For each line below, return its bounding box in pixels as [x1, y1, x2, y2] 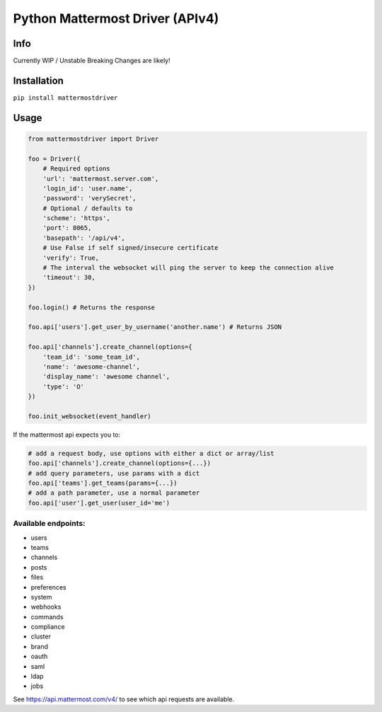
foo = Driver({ [28, 154, 81, 163]
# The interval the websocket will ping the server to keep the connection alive [42, 264, 334, 272]
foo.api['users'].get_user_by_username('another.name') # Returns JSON [28, 323, 282, 331]
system [30, 592, 52, 601]
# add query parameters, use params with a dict [28, 469, 200, 477]
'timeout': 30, [42, 273, 95, 282]
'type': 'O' [42, 382, 85, 391]
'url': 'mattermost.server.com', [42, 174, 159, 183]
